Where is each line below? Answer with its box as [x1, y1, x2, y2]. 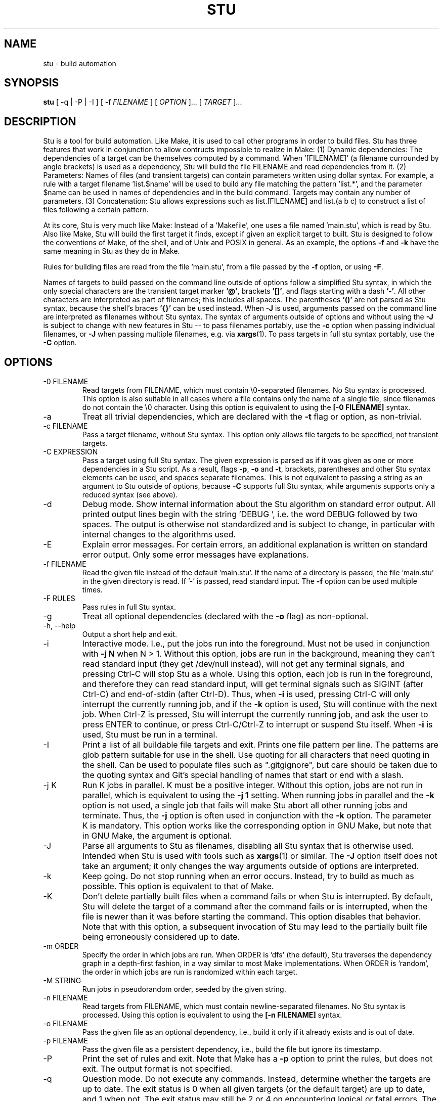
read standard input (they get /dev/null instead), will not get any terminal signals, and [82, 659, 405, 669]
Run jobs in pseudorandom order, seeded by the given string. [82, 985, 286, 994]
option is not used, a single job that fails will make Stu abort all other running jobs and [82, 800, 408, 811]
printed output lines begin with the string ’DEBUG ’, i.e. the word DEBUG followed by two [82, 509, 418, 520]
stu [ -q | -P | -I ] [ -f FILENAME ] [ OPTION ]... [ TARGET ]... [43, 98, 242, 107]
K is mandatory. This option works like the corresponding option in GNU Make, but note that [82, 820, 432, 831]
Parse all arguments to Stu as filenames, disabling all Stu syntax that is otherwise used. [82, 841, 414, 851]
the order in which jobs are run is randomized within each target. [82, 968, 298, 977]
